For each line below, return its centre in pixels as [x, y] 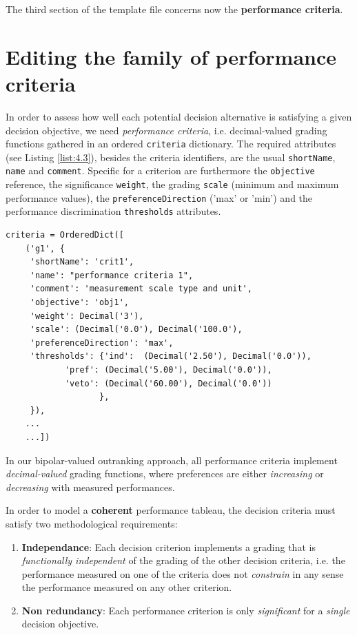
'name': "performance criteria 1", [112, 275]
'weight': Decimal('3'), [87, 316]
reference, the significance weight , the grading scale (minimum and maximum [172, 184]
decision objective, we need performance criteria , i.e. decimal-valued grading [166, 130]
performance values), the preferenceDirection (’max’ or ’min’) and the [159, 197]
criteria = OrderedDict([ [65, 235]
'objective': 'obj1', [79, 302]
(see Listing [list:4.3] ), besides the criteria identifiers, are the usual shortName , [171, 157]
